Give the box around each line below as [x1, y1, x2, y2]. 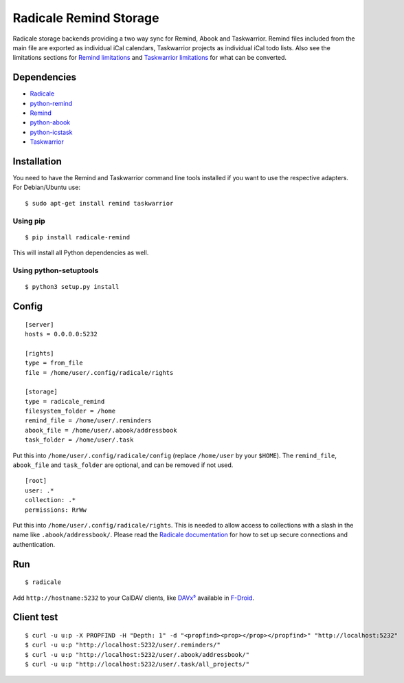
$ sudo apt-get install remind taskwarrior [25, 199, 174, 207]
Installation [12, 155, 62, 167]
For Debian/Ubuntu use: [12, 183, 80, 192]
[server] [25, 321, 54, 328]
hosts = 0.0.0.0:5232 [25, 330, 98, 338]
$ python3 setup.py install [25, 283, 120, 291]
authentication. [12, 540, 56, 548]
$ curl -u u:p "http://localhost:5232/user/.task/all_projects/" [25, 660, 250, 669]
